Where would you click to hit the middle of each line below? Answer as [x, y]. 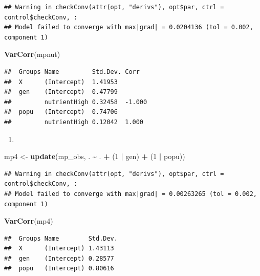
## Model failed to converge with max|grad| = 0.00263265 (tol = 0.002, [131, 194]
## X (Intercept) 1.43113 [59, 249]
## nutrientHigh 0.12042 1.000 [74, 122]
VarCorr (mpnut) [32, 54]
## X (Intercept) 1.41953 [61, 82]
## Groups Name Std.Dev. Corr [72, 72]
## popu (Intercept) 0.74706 [61, 112]
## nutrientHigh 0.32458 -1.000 [76, 102]
